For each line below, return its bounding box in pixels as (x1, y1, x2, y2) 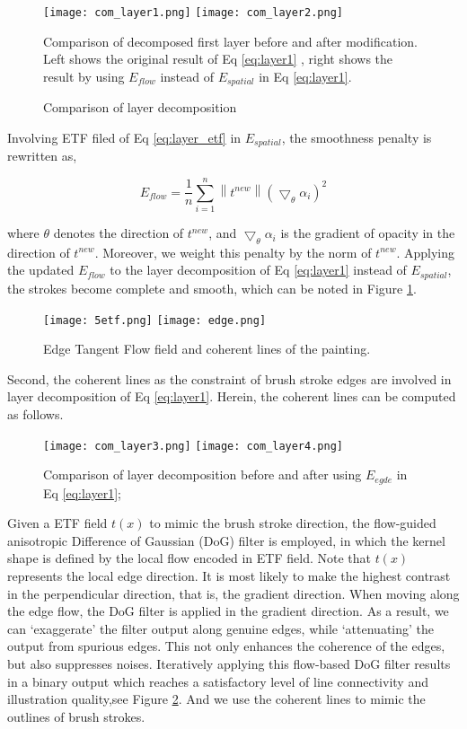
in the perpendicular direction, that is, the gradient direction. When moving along (7, 584, 460, 602)
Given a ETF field (7, 514, 108, 532)
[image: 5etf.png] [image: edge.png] (43, 313, 267, 327)
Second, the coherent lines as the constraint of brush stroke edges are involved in (7, 369, 452, 388)
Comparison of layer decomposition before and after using (43, 465, 362, 484)
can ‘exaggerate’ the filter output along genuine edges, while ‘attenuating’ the (7, 619, 435, 637)
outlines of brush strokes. (7, 707, 145, 725)
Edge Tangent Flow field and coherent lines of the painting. (43, 339, 371, 358)
